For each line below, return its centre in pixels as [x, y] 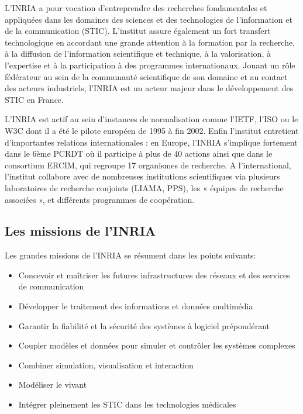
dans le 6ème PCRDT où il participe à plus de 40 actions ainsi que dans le [139, 153]
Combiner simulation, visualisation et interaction [106, 365]
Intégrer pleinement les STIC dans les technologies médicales [127, 404]
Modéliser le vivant [53, 384]
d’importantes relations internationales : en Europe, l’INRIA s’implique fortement [151, 142]
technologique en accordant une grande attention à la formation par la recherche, [150, 42]
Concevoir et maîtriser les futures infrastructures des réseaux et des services [154, 275]
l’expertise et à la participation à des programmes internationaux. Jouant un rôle [150, 65]
